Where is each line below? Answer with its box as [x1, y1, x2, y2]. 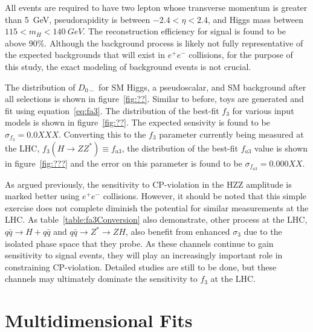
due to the [244, 225, 282, 238]
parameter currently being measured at [159, 127, 304, 140]
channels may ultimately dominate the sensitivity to [5, 272, 198, 285]
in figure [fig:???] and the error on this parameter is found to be [5, 156, 242, 169]
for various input [232, 104, 294, 117]
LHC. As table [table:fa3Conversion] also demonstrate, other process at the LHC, [5, 213, 308, 226]
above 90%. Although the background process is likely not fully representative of [5, 36, 303, 49]
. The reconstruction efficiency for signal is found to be [83, 25, 286, 37]
